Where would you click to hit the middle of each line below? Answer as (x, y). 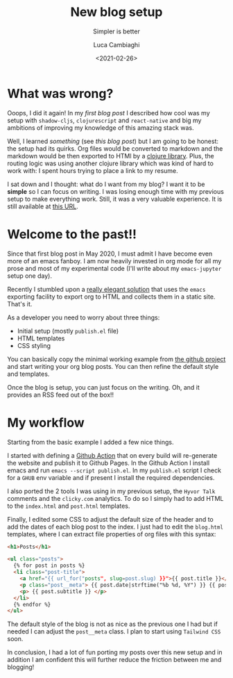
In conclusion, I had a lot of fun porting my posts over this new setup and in (115, 652)
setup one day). (29, 276)
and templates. (28, 374)
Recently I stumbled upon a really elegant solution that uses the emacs (106, 289)
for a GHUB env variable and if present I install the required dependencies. (111, 477)
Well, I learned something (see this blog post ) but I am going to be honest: (113, 141)
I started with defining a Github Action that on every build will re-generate (112, 455)
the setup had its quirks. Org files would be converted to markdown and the (115, 148)
